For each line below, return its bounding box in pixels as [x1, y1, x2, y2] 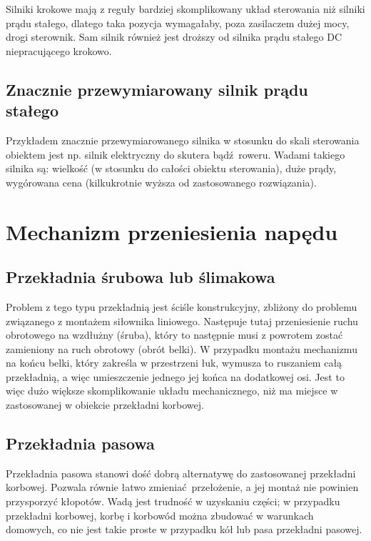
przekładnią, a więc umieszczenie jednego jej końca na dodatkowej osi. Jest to [6, 369, 345, 384]
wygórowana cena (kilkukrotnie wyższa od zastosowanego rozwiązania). [6, 174, 317, 189]
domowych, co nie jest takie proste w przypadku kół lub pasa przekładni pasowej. [6, 522, 362, 537]
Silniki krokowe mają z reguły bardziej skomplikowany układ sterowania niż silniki [6, 1, 365, 16]
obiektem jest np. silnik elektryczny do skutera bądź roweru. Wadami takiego [6, 147, 345, 162]
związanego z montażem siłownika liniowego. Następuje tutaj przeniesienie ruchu [6, 313, 358, 328]
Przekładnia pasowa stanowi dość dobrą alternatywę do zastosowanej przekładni [6, 465, 356, 480]
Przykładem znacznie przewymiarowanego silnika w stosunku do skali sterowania [6, 132, 360, 147]
